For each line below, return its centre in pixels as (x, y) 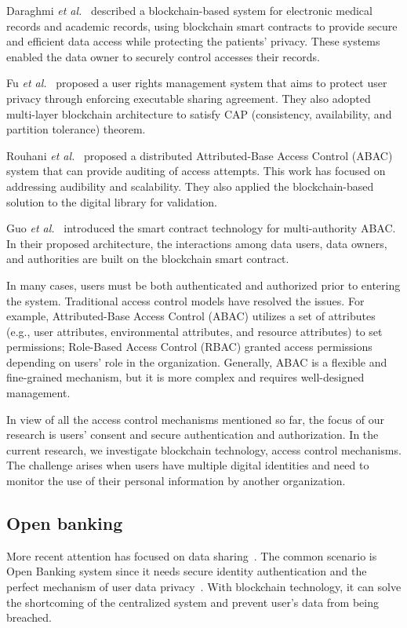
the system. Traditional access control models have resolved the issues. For (185, 300)
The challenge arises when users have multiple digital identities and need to (188, 465)
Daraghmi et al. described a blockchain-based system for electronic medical (189, 10)
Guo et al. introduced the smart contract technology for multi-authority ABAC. (201, 228)
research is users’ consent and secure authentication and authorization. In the (193, 434)
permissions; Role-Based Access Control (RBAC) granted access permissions (189, 347)
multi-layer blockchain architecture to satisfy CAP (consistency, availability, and (199, 113)
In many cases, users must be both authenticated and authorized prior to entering (203, 285)
